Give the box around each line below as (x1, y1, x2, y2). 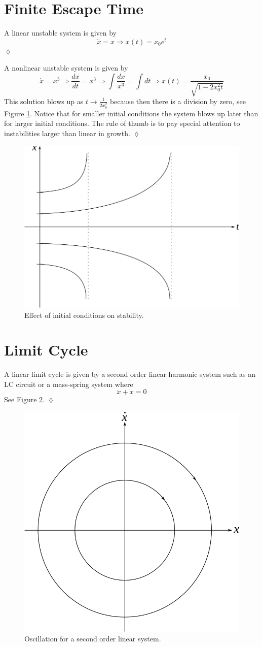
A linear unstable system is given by (4, 27, 117, 38)
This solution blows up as (4, 95, 84, 106)
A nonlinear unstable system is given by (4, 62, 128, 73)
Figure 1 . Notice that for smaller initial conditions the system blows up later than (4, 108, 258, 118)
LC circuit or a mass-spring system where (4, 378, 133, 389)
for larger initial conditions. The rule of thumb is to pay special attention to (4, 118, 240, 128)
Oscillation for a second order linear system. (24, 633, 161, 644)
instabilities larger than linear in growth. (4, 128, 130, 139)
